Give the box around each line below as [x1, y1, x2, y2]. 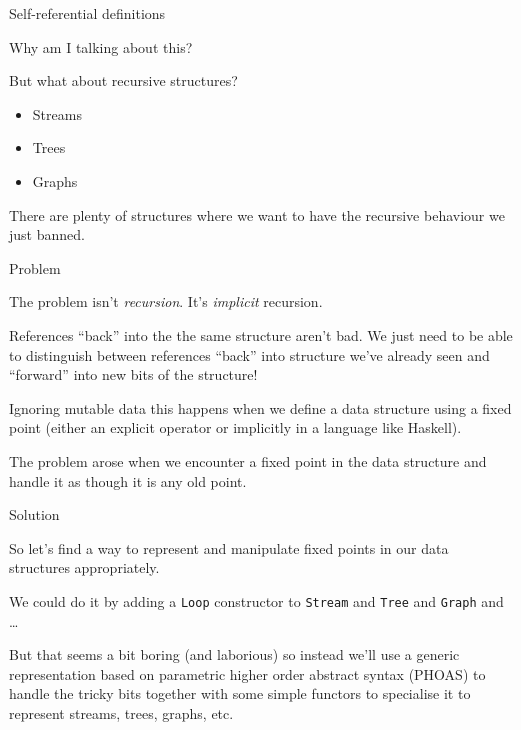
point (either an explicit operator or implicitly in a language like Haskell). [9, 417, 462, 438]
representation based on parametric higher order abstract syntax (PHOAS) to [9, 663, 486, 684]
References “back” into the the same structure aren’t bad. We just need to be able [9, 324, 513, 345]
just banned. [9, 224, 85, 245]
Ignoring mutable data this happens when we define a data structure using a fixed [9, 397, 512, 418]
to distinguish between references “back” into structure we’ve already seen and [9, 344, 490, 365]
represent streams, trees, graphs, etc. [9, 702, 234, 723]
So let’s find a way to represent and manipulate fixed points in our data [9, 537, 449, 558]
